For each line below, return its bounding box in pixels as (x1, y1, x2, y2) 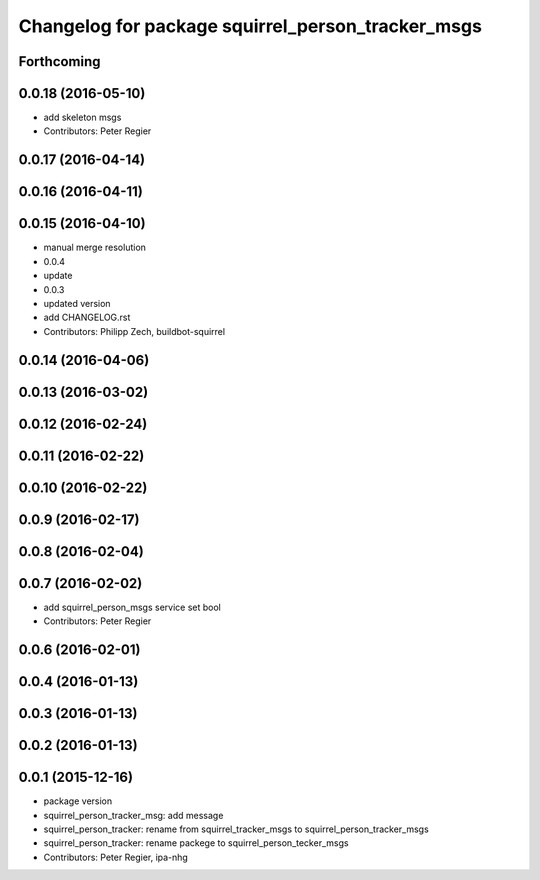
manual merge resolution (43, 241, 147, 254)
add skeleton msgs (43, 111, 122, 124)
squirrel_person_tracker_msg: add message (43, 809, 224, 821)
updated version (43, 297, 111, 309)
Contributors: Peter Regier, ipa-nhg (43, 851, 189, 863)
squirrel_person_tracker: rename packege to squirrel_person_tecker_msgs (43, 837, 349, 849)
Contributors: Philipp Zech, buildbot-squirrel (43, 325, 225, 337)
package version (43, 795, 113, 807)
